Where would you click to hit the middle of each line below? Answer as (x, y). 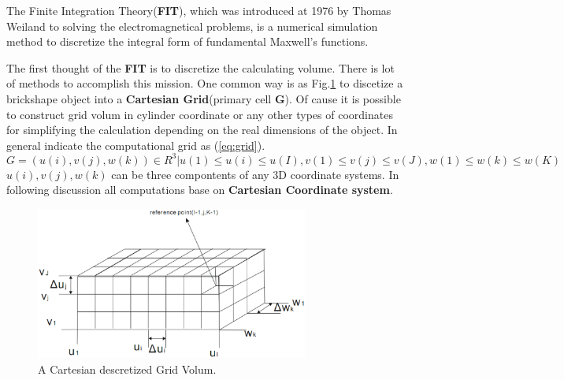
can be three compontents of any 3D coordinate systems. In (255, 174)
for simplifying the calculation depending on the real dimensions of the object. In (202, 130)
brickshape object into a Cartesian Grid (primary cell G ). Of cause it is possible (204, 98)
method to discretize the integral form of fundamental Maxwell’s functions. (187, 41)
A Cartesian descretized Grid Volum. (127, 369)
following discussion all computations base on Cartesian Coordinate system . (200, 190)
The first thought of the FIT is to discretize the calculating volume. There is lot (200, 67)
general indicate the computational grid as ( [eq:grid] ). (136, 145)
